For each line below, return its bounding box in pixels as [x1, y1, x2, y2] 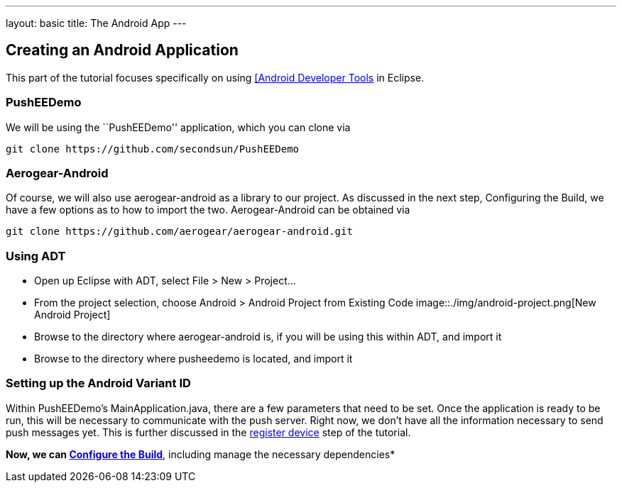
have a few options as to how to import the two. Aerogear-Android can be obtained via [6, 204, 410, 216]
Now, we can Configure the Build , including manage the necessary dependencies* [6, 448, 395, 460]
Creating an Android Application [6, 41, 239, 60]
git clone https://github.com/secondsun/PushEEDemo [6, 143, 300, 155]
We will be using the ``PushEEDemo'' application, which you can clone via [6, 121, 351, 133]
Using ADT [6, 248, 66, 263]
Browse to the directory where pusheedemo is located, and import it [34, 353, 353, 365]
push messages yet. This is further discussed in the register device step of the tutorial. [6, 426, 411, 438]
